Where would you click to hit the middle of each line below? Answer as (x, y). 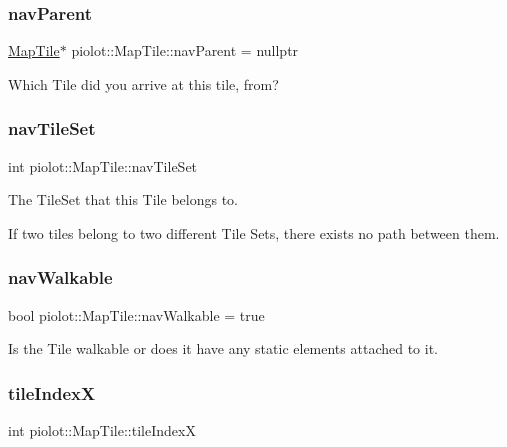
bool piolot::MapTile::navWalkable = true (136, 314)
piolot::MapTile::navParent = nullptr (185, 50)
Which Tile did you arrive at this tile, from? (143, 83)
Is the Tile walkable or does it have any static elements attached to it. (223, 348)
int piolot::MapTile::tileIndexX (102, 430)
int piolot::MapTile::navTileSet (103, 165)
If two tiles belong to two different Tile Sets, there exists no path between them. (254, 232)
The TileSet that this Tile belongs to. (123, 199)
